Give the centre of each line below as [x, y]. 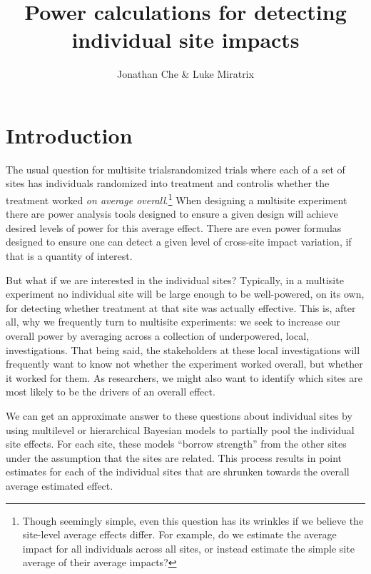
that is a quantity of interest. [69, 256]
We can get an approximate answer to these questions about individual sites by [179, 416]
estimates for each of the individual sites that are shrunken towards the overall [178, 472]
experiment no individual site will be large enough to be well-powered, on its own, [185, 294]
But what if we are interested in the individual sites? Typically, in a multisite [175, 280]
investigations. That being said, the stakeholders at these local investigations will [183, 349]
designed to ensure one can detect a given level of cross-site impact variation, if [179, 242]
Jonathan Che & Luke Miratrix [185, 74]
